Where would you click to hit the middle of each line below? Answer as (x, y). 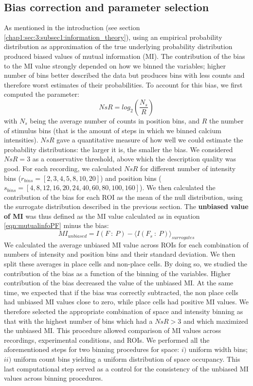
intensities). (21, 140)
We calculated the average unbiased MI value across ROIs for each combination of (126, 244)
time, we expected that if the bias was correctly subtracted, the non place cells (121, 292)
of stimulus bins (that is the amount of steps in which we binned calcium (113, 130)
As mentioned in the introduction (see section (72, 27)
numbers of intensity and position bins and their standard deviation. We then (120, 254)
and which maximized (216, 321)
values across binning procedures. (54, 378)
